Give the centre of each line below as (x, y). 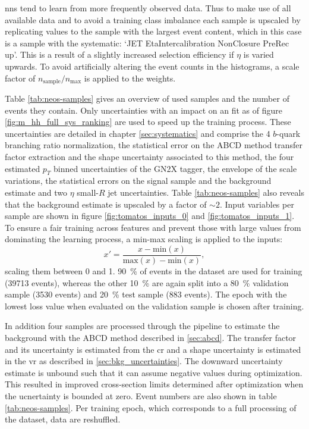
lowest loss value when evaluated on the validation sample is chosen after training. (154, 306)
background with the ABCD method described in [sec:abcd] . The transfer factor (151, 337)
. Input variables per (257, 204)
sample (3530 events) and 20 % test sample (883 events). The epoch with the (146, 294)
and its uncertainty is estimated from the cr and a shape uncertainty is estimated (153, 349)
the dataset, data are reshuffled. (63, 419)
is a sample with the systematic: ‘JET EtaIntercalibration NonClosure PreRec (147, 43)
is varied (258, 54)
